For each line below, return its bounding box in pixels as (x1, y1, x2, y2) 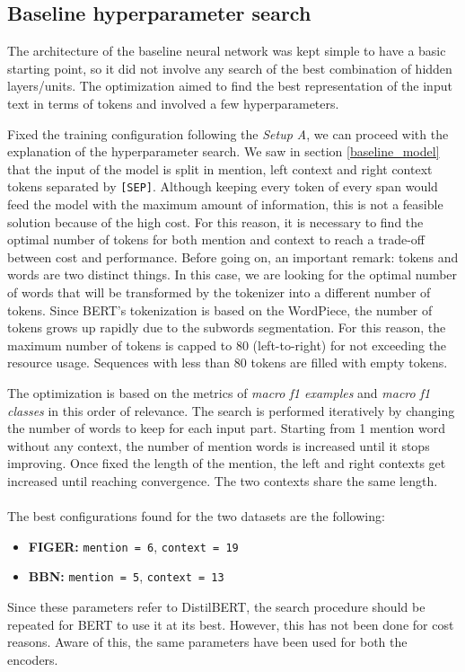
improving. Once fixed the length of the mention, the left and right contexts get (7, 454, 446, 473)
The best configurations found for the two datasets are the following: (7, 507, 385, 526)
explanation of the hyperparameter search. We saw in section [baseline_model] (7, 142, 440, 161)
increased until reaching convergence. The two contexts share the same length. (7, 471, 438, 490)
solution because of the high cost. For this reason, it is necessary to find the (7, 212, 424, 231)
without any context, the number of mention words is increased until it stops (7, 436, 430, 455)
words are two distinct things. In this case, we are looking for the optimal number (7, 265, 458, 284)
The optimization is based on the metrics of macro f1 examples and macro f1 (7, 383, 431, 402)
